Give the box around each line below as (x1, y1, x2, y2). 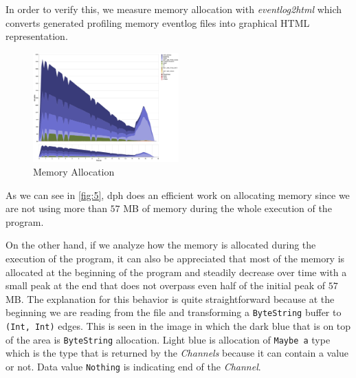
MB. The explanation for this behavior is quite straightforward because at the (5, 291, 335, 306)
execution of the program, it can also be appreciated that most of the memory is (5, 251, 345, 265)
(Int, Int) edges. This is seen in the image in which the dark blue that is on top (5, 318, 351, 333)
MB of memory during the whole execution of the (123, 201, 332, 216)
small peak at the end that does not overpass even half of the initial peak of (5, 278, 326, 293)
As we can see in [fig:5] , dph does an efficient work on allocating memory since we (5, 187, 350, 202)
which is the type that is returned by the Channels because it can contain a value (5, 346, 349, 360)
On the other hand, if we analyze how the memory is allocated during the (5, 238, 316, 252)
